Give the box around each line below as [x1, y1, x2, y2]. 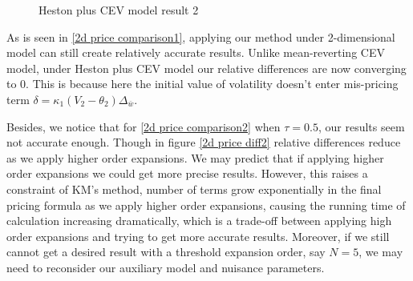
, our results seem [318, 118, 405, 134]
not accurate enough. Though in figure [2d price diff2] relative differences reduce [6, 134, 401, 151]
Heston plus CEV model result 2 [38, 2, 199, 18]
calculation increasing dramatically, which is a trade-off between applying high [6, 212, 392, 229]
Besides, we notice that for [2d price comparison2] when [6, 118, 281, 134]
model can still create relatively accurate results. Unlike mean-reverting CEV [6, 44, 385, 61]
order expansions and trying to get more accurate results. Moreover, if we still [6, 227, 390, 244]
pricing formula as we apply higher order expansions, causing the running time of [6, 196, 406, 213]
